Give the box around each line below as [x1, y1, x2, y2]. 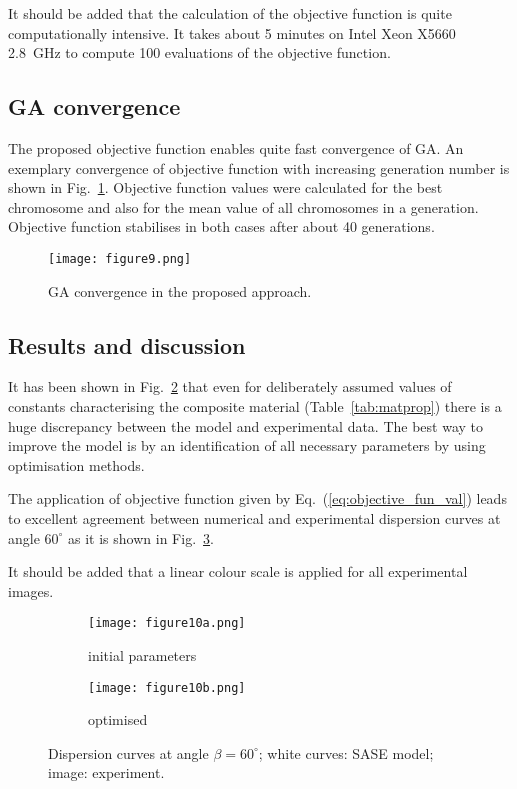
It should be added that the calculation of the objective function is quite [8, 3, 452, 23]
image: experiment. [48, 762, 165, 783]
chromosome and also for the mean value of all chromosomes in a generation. [8, 196, 479, 217]
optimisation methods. [8, 454, 145, 475]
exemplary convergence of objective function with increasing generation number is [8, 157, 510, 178]
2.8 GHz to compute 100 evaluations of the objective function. [8, 42, 391, 63]
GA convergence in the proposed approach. [48, 280, 312, 301]
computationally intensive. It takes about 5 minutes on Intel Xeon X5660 [8, 22, 456, 43]
